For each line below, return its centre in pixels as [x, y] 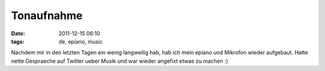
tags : [18, 41]
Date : [18, 33]
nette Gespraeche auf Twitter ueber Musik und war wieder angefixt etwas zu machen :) [120, 61]
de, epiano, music [81, 41]
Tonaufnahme [47, 16]
